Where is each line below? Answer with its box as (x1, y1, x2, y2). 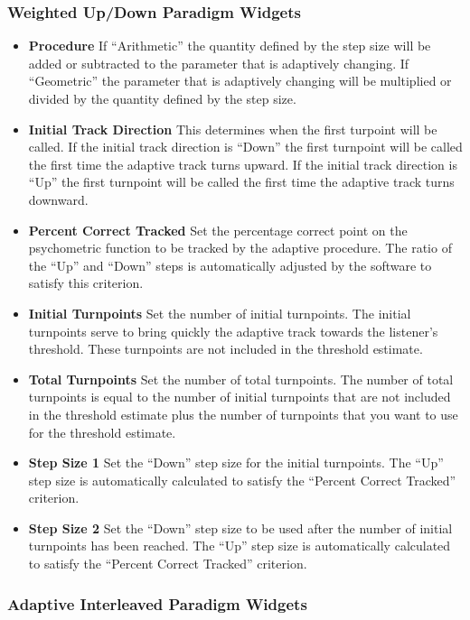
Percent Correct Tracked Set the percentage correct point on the (28, 220, 408, 239)
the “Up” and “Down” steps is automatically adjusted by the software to (28, 255, 432, 274)
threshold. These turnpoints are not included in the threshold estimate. (28, 339, 423, 358)
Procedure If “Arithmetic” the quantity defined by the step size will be (28, 36, 431, 55)
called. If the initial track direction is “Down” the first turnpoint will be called (28, 137, 463, 156)
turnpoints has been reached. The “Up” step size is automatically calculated (28, 536, 451, 555)
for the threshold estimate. (28, 422, 176, 441)
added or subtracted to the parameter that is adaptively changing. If (28, 53, 409, 72)
